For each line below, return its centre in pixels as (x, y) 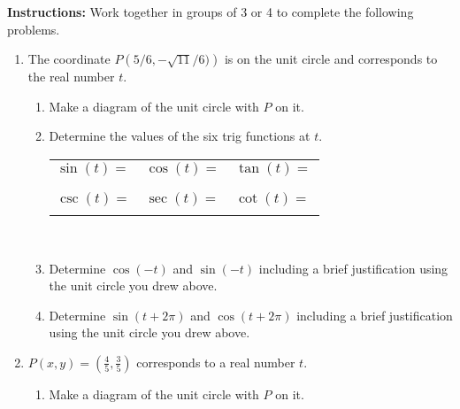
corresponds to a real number (216, 362)
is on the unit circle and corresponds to (331, 59)
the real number (71, 77)
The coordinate (69, 59)
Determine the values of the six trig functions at (180, 136)
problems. (34, 29)
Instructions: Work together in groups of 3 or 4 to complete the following (211, 12)
